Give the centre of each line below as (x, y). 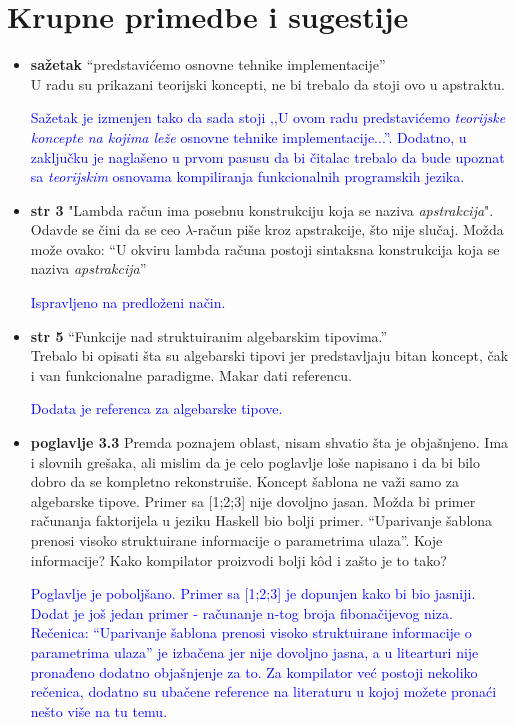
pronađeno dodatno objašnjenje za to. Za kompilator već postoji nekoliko (254, 671)
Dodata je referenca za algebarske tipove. (156, 408)
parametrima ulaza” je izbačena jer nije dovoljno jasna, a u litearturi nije (254, 651)
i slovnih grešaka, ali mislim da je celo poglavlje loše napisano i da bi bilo (255, 461)
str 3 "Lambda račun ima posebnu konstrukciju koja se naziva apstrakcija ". (262, 209)
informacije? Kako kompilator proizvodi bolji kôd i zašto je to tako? (238, 559)
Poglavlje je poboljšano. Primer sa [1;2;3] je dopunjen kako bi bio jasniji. (253, 593)
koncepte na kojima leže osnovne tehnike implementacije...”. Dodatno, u (248, 136)
